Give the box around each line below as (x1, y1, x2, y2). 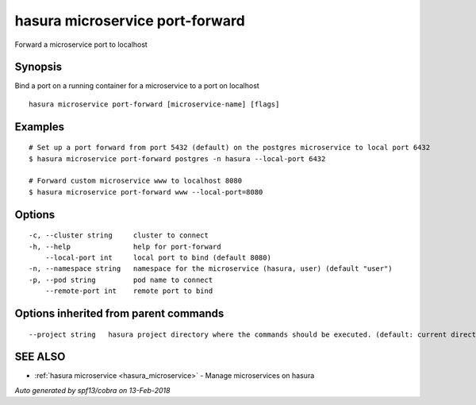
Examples (14, 120, 65, 133)
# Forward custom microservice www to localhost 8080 (29, 176, 242, 186)
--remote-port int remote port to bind (44, 287, 213, 295)
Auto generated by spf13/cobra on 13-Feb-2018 (14, 385, 171, 395)
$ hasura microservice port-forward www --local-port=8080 (29, 187, 263, 196)
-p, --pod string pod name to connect (29, 275, 213, 284)
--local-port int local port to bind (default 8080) (44, 253, 271, 262)
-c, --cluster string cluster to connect (29, 231, 209, 240)
